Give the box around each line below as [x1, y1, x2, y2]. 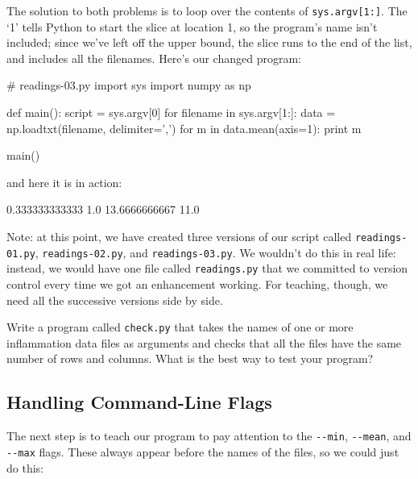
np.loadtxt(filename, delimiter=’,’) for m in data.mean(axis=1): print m [6, 119, 362, 136]
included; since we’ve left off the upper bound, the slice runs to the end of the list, [6, 34, 412, 51]
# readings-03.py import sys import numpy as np [6, 77, 251, 94]
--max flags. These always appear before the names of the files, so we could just [6, 443, 399, 460]
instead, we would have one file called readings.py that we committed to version [6, 260, 408, 277]
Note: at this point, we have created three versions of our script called [6, 228, 352, 244]
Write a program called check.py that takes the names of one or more [6, 319, 354, 335]
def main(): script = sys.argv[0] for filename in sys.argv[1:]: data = [6, 104, 336, 121]
